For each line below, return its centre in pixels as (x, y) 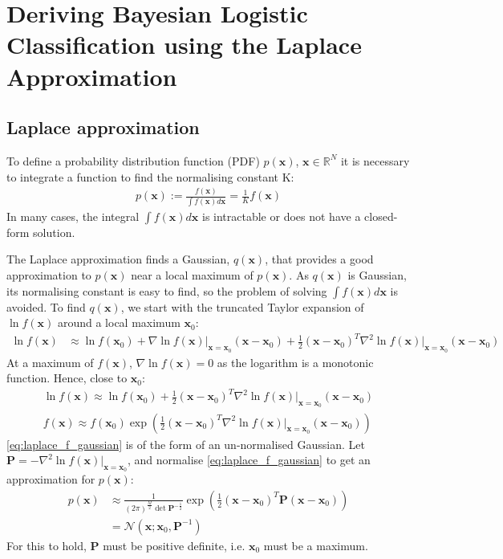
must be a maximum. (316, 545)
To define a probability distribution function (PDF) (133, 160)
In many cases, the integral (73, 216)
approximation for (51, 479)
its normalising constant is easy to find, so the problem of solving (167, 290)
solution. (54, 232)
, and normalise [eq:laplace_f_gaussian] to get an (249, 460)
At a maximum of (50, 362)
